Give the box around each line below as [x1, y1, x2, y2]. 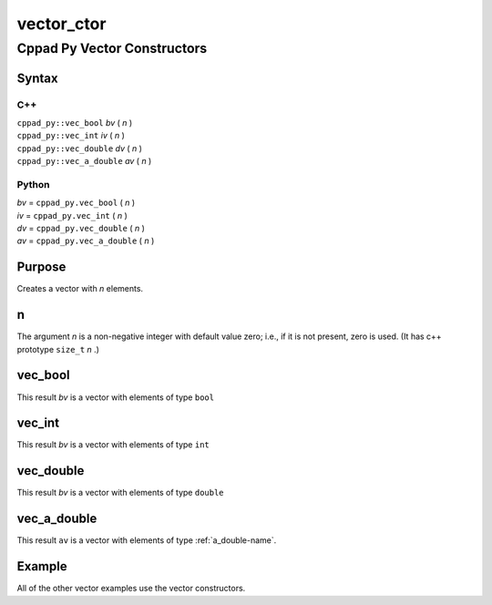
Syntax [16, 70, 58, 86]
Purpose [16, 260, 67, 275]
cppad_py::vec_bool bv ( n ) [16, 117, 133, 128]
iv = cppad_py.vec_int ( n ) [16, 210, 128, 220]
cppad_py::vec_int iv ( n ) [16, 130, 125, 141]
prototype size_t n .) [16, 344, 100, 354]
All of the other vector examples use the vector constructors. [16, 583, 246, 594]
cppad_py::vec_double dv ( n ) [16, 142, 143, 154]
